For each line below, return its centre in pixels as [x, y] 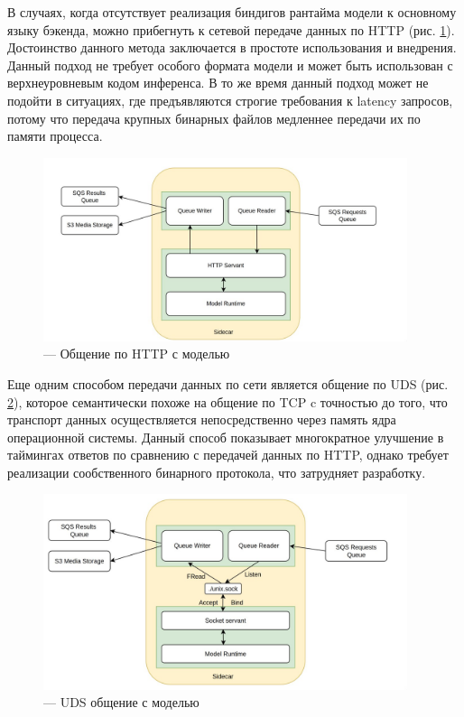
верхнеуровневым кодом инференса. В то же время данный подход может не [218, 83]
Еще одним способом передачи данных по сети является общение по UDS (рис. [228, 383]
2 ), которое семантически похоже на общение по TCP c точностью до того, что [227, 401]
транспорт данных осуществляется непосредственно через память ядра [202, 419]
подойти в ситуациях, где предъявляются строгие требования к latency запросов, [230, 100]
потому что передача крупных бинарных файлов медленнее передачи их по [214, 118]
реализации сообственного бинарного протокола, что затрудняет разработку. [217, 472]
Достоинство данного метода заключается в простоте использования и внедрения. [232, 47]
